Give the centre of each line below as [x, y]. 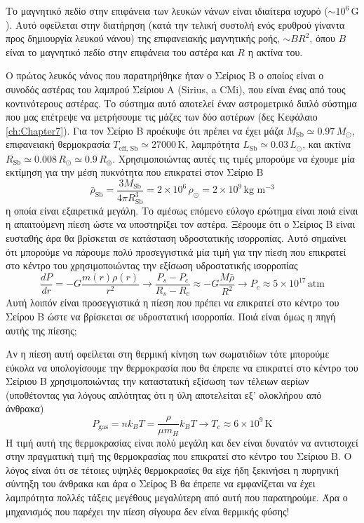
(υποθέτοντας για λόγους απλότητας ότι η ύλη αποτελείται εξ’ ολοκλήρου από [164, 394]
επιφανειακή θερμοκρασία [58, 144]
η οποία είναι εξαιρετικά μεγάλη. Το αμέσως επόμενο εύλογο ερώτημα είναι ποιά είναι [182, 210]
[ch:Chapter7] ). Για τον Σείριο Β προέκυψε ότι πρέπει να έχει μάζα [144, 130]
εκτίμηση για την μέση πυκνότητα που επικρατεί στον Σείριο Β [135, 172]
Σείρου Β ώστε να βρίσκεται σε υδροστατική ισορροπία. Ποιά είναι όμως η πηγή [171, 316]
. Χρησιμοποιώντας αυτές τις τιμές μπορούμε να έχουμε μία [234, 158]
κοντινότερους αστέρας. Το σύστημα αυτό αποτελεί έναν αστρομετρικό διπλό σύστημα [181, 103]
